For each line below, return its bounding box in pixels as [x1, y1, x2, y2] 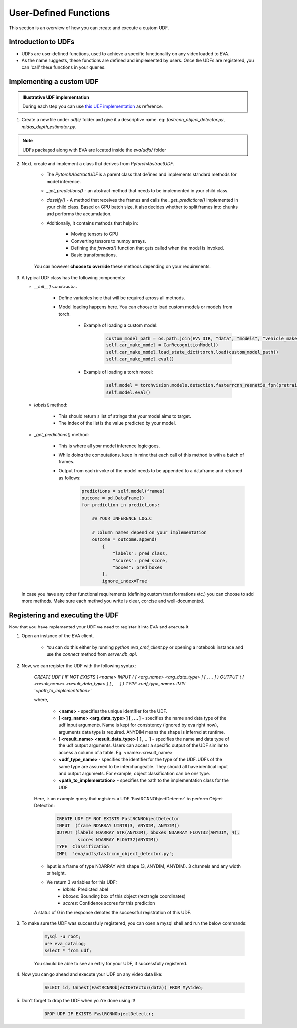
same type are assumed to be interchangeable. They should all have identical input [58, 763, 228, 769]
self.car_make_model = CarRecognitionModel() [106, 343, 219, 348]
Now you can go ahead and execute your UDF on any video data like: [21, 971, 163, 977]
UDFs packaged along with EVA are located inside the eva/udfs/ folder [22, 147, 166, 153]
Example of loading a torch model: [83, 369, 153, 375]
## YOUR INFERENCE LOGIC [92, 516, 152, 521]
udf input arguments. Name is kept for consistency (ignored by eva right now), [58, 722, 219, 728]
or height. [46, 870, 66, 876]
